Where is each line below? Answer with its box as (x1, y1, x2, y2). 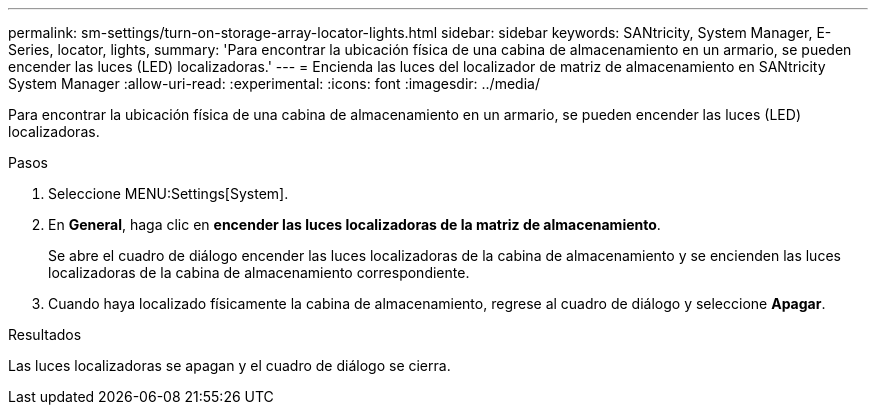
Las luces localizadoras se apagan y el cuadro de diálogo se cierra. (8, 357, 451, 374)
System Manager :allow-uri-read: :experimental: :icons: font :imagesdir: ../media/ (8, 75, 540, 92)
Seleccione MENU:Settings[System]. (48, 185, 289, 202)
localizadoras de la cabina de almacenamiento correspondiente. (48, 264, 470, 281)
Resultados (8, 326, 82, 343)
